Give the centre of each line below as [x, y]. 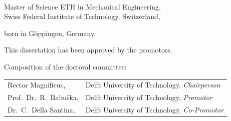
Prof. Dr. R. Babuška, [43, 97]
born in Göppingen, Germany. [50, 33]
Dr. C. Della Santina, [41, 109]
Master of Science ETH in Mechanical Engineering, [82, 6]
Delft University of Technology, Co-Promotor [154, 109]
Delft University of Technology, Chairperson [153, 85]
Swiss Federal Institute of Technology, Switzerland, [82, 16]
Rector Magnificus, [37, 85]
